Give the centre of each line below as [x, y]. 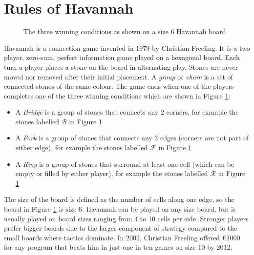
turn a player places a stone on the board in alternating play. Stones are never [121, 67]
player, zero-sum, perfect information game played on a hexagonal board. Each [122, 57]
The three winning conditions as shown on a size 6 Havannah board [125, 31]
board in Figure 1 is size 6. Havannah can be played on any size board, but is [120, 209]
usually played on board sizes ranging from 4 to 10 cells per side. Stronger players [126, 218]
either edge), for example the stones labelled [82, 147]
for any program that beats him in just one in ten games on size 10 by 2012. [118, 247]
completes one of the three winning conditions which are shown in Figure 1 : [117, 95]
